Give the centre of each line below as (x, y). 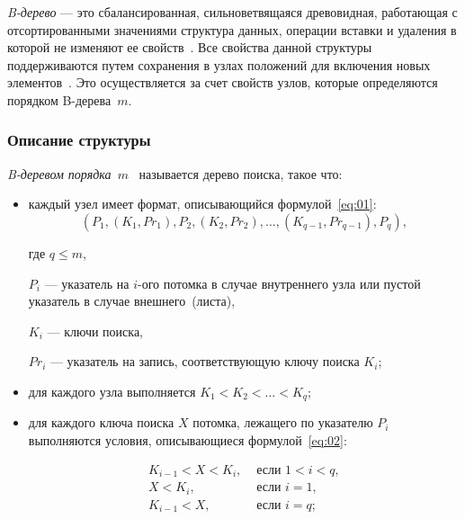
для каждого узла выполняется (112, 391)
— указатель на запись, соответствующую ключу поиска (205, 361)
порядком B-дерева (59, 99)
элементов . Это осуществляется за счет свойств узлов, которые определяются (223, 82)
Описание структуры (79, 140)
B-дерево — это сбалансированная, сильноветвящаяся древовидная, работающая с (232, 12)
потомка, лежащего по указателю (283, 422)
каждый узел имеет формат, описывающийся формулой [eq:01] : (202, 204)
